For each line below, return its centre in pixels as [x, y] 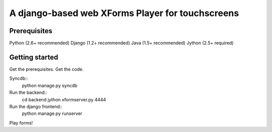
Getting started [34, 57]
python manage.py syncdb [50, 85]
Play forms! [21, 122]
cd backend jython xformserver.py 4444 [64, 99]
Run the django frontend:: [36, 106]
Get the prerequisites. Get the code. [47, 69]
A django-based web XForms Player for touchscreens [124, 13]
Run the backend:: [28, 92]
